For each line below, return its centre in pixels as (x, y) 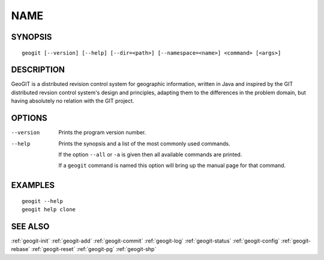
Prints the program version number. (102, 133)
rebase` (20, 249)
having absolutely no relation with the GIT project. (73, 101)
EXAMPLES (33, 185)
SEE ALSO (30, 226)
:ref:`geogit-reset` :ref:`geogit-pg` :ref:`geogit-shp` (94, 249)
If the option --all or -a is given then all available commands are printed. (150, 154)
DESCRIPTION (38, 70)
